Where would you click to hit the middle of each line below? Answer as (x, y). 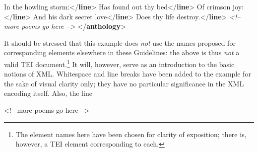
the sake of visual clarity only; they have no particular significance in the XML (124, 83)
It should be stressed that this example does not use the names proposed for (120, 42)
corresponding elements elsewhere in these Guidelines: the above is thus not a (122, 52)
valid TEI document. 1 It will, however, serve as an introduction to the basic (119, 63)
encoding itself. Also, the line (48, 93)
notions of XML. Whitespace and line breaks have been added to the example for (128, 74)
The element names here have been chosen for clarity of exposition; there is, (131, 134)
